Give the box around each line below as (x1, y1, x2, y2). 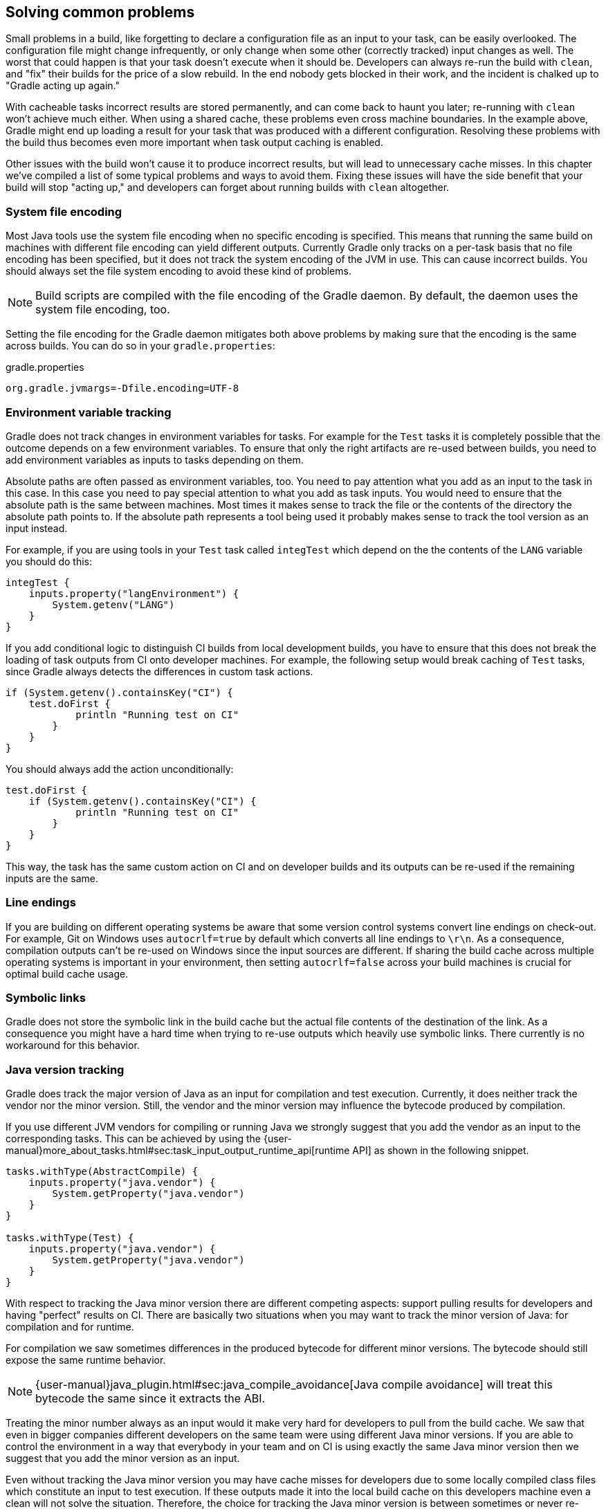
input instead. (6, 522, 68, 534)
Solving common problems (6, 3, 195, 21)
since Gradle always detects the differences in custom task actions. (6, 665, 313, 677)
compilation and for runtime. (6, 1321, 134, 1333)
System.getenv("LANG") (52, 598, 175, 610)
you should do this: (6, 555, 93, 567)
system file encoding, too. (35, 302, 170, 317)
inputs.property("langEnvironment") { (28, 587, 239, 599)
